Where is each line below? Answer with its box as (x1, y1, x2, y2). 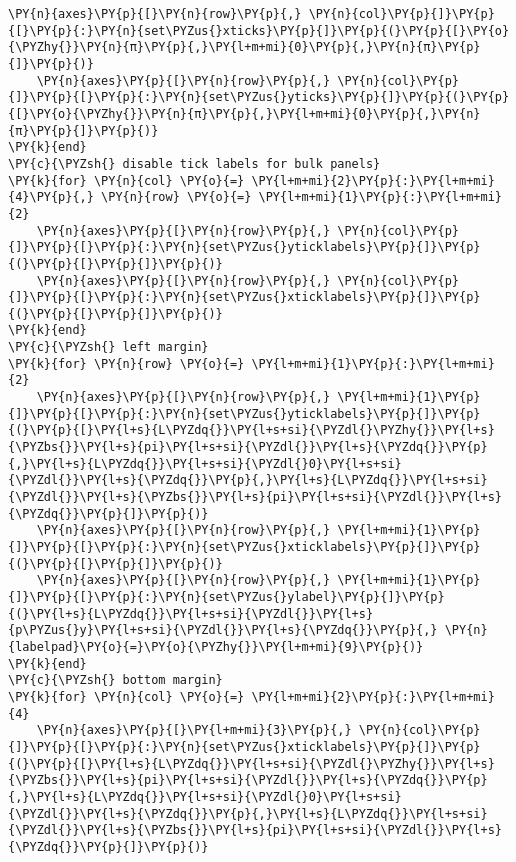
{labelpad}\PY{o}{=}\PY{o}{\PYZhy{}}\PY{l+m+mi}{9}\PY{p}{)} (8, 639, 424, 654)
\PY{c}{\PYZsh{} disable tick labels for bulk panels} (8, 156, 381, 171)
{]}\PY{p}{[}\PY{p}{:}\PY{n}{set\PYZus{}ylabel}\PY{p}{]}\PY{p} (8, 589, 445, 604)
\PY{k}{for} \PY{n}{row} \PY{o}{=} (8, 356, 245, 371)
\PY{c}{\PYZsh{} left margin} (8, 340, 209, 355)
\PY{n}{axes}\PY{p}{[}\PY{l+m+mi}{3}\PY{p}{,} (36, 723, 352, 738)
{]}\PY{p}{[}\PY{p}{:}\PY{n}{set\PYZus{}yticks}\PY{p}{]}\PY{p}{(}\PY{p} (8, 90, 510, 105)
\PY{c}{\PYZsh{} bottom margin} (8, 673, 223, 688)
